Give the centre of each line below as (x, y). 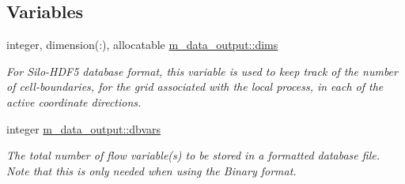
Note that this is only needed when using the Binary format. (151, 170)
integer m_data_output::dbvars (84, 128)
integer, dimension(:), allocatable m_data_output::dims (142, 45)
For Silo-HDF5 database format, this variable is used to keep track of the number (202, 71)
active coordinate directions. (74, 101)
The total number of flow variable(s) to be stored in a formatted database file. (193, 155)
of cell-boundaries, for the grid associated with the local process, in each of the (195, 86)
